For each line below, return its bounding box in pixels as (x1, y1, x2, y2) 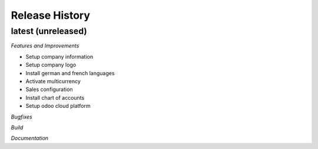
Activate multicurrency (25, 77, 81, 84)
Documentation (11, 135, 49, 142)
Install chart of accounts (25, 94, 85, 101)
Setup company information (25, 53, 94, 60)
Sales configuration (25, 86, 73, 93)
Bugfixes (11, 113, 32, 120)
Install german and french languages (25, 69, 115, 76)
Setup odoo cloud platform (25, 103, 91, 110)
